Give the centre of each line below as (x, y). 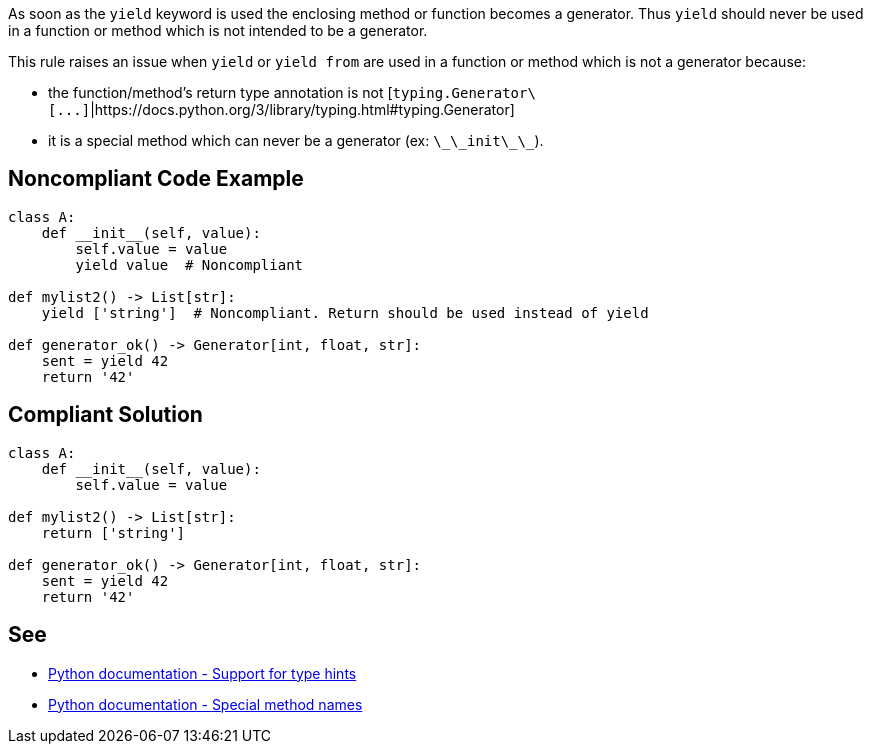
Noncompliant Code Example (156, 179)
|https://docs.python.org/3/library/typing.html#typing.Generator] (302, 109)
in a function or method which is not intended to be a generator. (218, 30)
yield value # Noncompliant (189, 264)
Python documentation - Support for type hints (202, 673)
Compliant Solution (105, 415)
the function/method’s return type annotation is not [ (220, 92)
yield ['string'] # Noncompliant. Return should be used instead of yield (345, 312)
